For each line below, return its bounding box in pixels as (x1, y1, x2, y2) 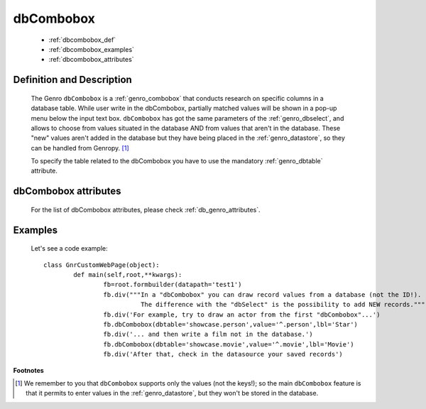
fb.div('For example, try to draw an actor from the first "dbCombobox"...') (103, 310, 381, 319)
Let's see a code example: (31, 244, 108, 253)
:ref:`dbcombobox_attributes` (48, 55, 134, 64)
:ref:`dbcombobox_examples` (48, 45, 135, 53)
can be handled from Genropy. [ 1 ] (31, 143, 129, 152)
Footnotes (13, 366, 44, 374)
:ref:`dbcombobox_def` (48, 36, 116, 44)
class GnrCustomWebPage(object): (43, 261, 160, 269)
